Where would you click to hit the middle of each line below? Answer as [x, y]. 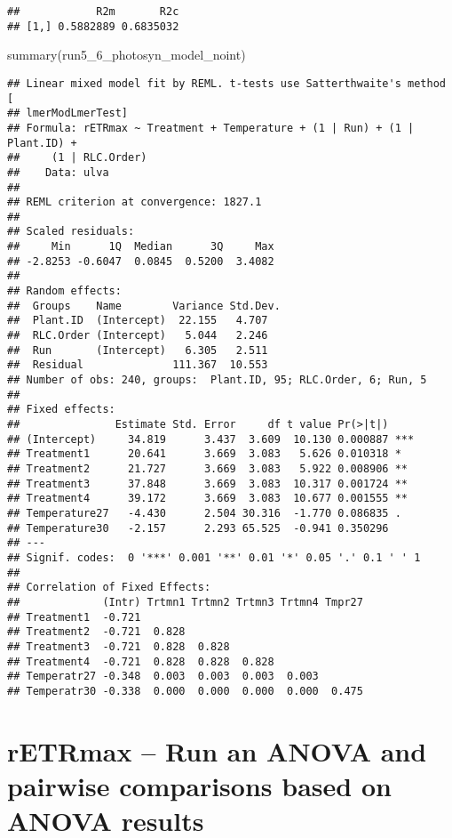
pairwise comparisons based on [199, 785]
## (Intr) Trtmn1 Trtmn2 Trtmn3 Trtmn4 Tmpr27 [185, 602]
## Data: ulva [58, 172]
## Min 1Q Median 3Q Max [141, 247]
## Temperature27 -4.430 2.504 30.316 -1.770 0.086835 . [204, 513]
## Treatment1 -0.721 [74, 617]
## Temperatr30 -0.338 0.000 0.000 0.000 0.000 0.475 [185, 691]
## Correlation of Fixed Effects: [109, 588]
